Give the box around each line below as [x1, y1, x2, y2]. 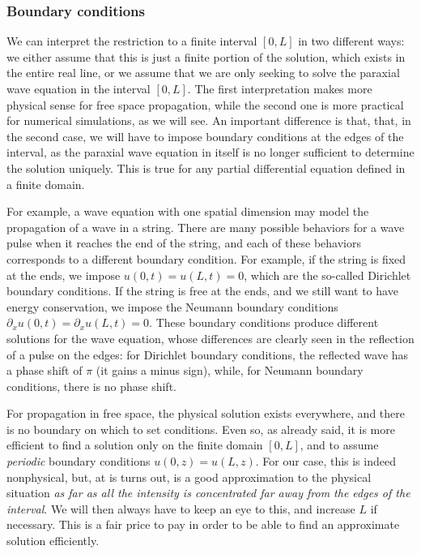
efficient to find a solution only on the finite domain [6, 436, 263, 453]
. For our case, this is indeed [255, 453, 396, 470]
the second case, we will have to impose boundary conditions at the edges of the [6, 127, 404, 144]
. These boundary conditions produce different [149, 314, 379, 331]
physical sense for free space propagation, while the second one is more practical [6, 96, 404, 113]
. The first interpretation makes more [187, 80, 372, 97]
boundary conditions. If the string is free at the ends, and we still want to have [6, 282, 398, 299]
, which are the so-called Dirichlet [244, 266, 411, 283]
